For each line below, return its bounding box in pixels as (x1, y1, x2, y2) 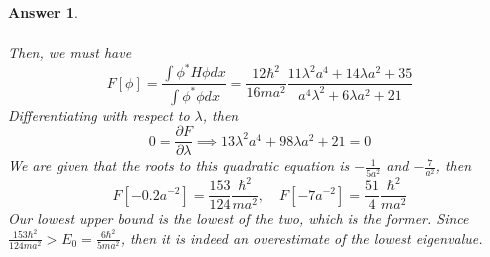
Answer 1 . (8, 2, 78, 22)
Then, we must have (8, 42, 132, 63)
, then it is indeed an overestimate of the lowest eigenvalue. (120, 227, 483, 248)
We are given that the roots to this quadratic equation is (8, 155, 350, 176)
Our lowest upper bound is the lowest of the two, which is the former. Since (8, 208, 469, 229)
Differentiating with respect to (8, 104, 190, 125)
